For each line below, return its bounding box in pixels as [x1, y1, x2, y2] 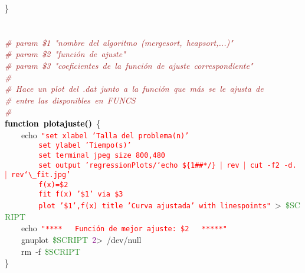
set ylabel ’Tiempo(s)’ [38, 141, 132, 150]
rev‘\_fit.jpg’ [11, 171, 71, 179]
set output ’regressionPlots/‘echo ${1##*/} [38, 161, 216, 169]
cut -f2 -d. [250, 161, 297, 169]
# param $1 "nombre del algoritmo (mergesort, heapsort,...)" [5, 36, 233, 48]
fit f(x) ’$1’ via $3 [38, 190, 123, 199]
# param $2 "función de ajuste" [5, 48, 126, 60]
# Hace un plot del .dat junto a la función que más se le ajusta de [5, 82, 264, 95]
